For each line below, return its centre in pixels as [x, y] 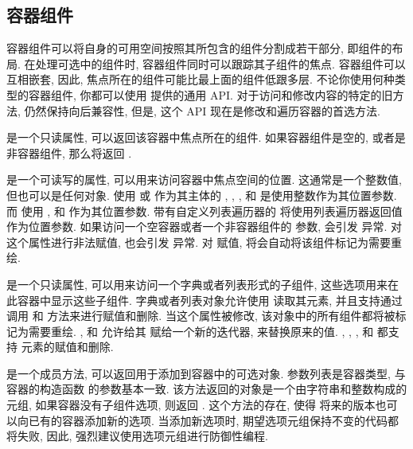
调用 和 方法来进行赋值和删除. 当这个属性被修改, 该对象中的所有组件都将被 [201, 316]
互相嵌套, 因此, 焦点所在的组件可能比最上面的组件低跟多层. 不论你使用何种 [201, 79]
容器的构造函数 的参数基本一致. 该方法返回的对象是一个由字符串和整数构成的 [207, 389]
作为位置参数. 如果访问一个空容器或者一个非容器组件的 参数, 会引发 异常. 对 [204, 226]
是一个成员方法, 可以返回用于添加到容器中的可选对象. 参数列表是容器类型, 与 [206, 373]
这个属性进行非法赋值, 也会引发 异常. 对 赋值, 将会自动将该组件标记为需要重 [204, 242]
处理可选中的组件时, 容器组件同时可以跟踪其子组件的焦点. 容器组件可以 [220, 63]
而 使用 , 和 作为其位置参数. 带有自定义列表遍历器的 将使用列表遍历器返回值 [205, 211]
